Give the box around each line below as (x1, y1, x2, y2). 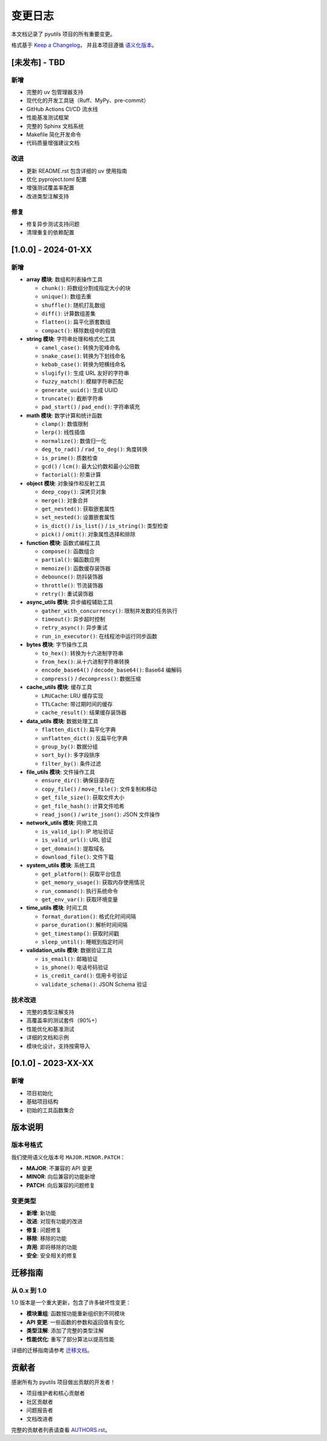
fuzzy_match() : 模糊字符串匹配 (41, 378, 124, 385)
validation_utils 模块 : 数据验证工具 (26, 947, 113, 954)
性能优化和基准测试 (26, 1025, 74, 1033)
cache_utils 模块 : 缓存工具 (26, 683, 93, 691)
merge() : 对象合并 (41, 496, 88, 504)
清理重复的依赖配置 (26, 229, 74, 236)
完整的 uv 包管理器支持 (26, 89, 84, 96)
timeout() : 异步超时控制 (41, 616, 105, 623)
